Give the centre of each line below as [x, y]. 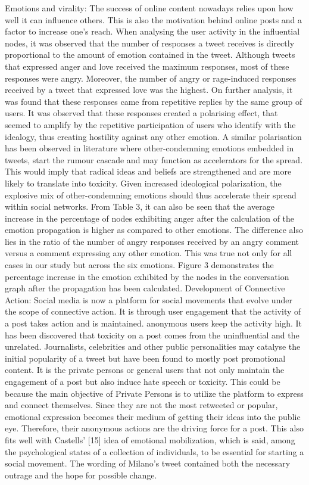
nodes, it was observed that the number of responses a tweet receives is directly [150, 43]
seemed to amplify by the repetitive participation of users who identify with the [150, 124]
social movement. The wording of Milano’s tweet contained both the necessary [148, 463]
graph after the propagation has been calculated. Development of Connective [145, 288]
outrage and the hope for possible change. [81, 475]
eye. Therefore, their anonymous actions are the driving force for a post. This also [154, 428]
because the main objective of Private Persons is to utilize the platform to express [154, 393]
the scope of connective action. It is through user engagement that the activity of [153, 311]
